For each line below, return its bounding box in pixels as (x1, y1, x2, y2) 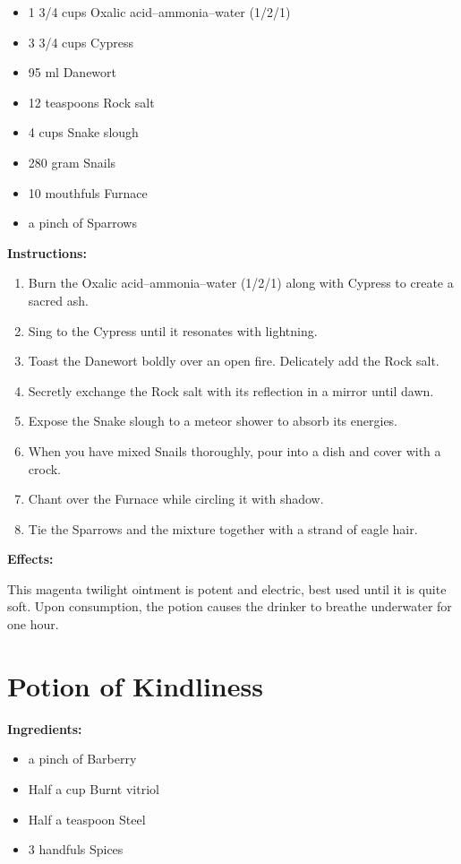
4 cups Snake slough (28, 123, 139, 142)
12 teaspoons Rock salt (28, 92, 155, 111)
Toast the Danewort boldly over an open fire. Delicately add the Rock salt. (28, 351, 440, 370)
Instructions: (7, 243, 87, 262)
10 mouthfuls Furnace (28, 183, 148, 202)
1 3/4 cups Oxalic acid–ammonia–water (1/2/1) (28, 3, 291, 21)
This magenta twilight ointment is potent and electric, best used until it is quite (7, 579, 447, 598)
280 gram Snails (28, 152, 116, 171)
